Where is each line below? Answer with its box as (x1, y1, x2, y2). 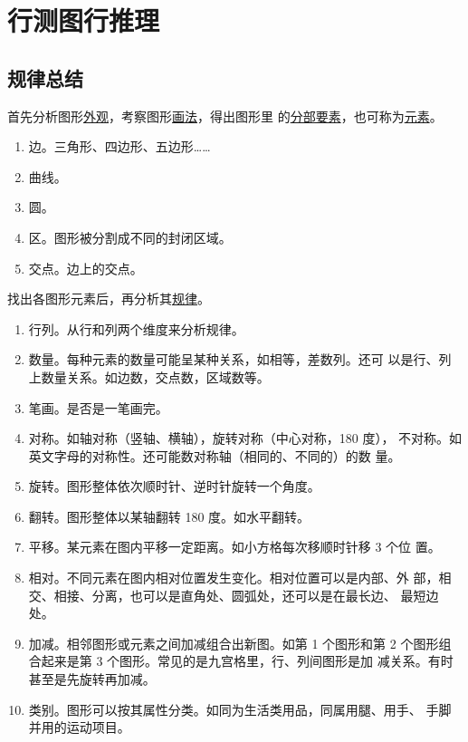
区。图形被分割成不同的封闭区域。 (28, 227, 232, 246)
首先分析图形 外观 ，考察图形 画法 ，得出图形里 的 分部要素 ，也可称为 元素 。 (7, 106, 443, 125)
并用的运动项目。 (28, 718, 130, 737)
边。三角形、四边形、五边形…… (28, 137, 211, 156)
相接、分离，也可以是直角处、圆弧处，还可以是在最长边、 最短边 (53, 585, 439, 604)
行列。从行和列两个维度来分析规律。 (28, 319, 244, 338)
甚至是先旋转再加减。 (28, 670, 156, 689)
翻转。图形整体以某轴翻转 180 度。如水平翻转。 (28, 506, 310, 525)
